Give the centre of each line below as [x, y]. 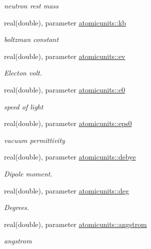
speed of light [24, 106]
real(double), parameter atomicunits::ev [65, 56]
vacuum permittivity [34, 140]
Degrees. [17, 207]
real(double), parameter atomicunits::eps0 [68, 123]
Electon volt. [23, 73]
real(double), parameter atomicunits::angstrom [75, 224]
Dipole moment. [28, 173]
